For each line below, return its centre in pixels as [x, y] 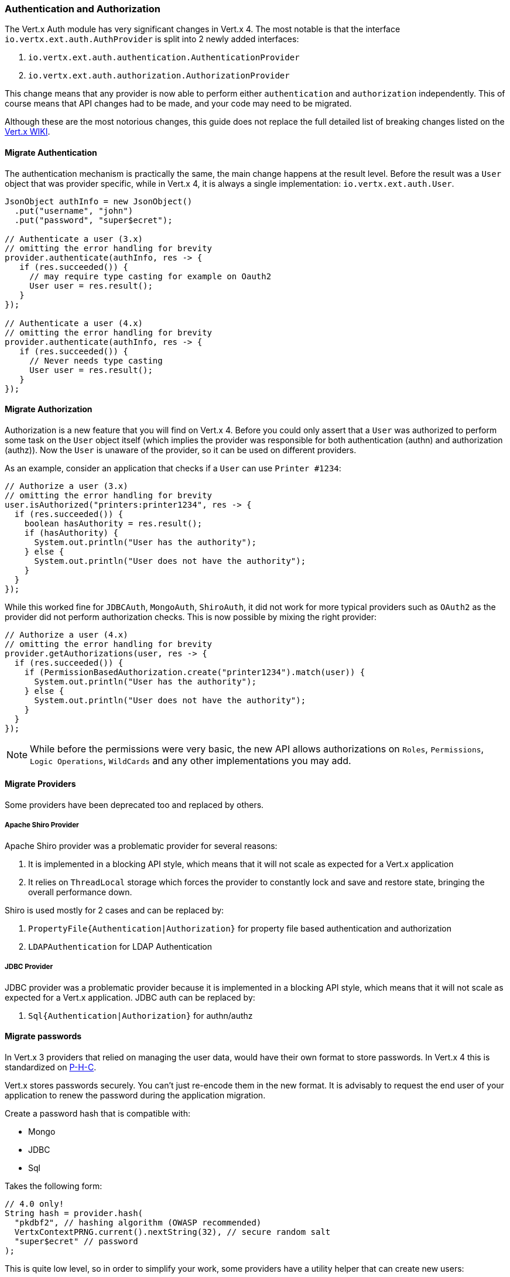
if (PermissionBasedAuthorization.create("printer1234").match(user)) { [195, 672]
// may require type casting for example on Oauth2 [150, 276]
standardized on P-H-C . [51, 1067]
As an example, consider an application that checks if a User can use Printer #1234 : [173, 468]
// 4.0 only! [35, 1204]
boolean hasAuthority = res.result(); [113, 523]
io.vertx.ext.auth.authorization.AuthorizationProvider [159, 76]
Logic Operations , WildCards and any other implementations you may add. [191, 760]
